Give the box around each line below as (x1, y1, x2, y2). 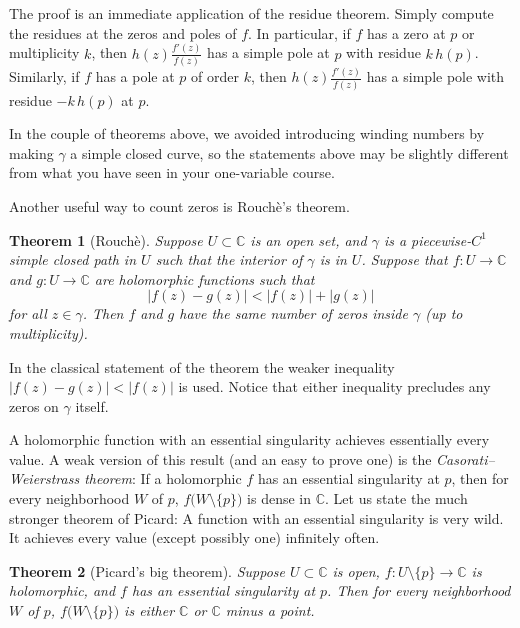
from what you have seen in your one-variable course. (9, 162, 335, 183)
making (9, 142, 54, 163)
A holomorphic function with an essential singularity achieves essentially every (9, 429, 490, 450)
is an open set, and (250, 229, 367, 250)
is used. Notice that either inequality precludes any (178, 376, 491, 397)
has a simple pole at (207, 42, 330, 63)
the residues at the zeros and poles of (9, 22, 237, 43)
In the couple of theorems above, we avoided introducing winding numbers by (9, 123, 485, 144)
